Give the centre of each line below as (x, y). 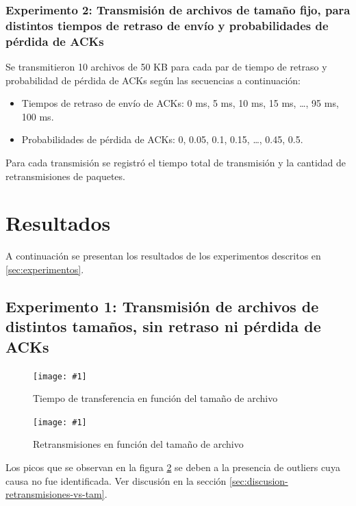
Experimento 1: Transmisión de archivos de (162, 306)
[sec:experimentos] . (45, 269)
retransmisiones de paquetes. (65, 176)
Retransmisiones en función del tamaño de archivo (138, 444)
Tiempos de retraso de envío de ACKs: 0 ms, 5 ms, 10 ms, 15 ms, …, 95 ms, (180, 103)
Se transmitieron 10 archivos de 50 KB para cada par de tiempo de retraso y (166, 67)
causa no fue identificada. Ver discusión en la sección (116, 480)
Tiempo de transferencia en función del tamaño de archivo (155, 398)
